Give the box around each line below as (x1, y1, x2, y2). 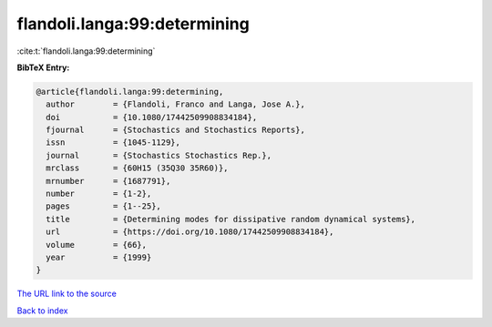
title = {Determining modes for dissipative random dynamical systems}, (46, 214, 416, 224)
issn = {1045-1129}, (46, 138, 181, 148)
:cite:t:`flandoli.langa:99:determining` (16, 46, 156, 56)
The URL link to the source (16, 288, 118, 300)
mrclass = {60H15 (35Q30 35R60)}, (46, 163, 229, 173)
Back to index (16, 305, 68, 316)
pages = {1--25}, (46, 201, 161, 211)
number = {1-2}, (46, 189, 152, 199)
